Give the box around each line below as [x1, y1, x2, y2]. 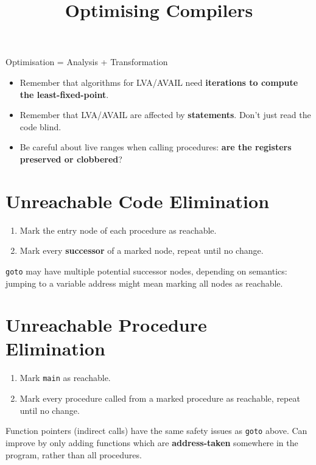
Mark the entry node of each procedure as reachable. [19, 223, 217, 236]
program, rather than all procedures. [5, 448, 142, 461]
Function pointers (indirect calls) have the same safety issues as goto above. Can [5, 424, 307, 437]
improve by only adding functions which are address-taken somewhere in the [5, 436, 298, 449]
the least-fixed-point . [19, 88, 109, 100]
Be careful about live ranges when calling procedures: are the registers [19, 141, 292, 153]
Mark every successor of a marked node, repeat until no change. [19, 244, 264, 257]
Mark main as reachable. [19, 371, 111, 384]
